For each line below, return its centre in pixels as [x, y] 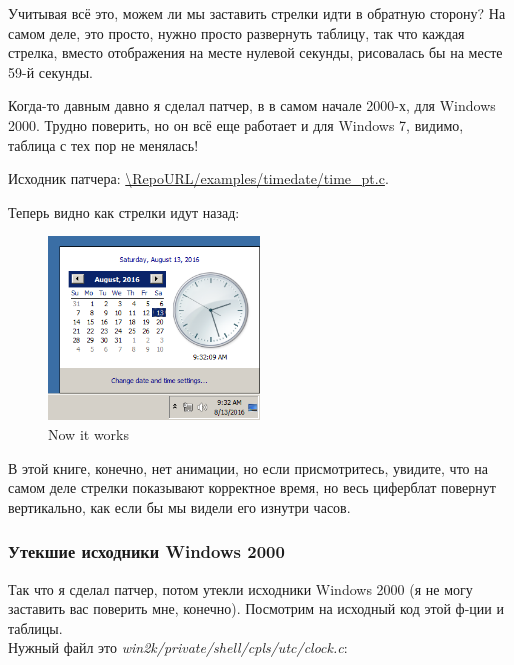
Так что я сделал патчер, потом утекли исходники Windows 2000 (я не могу [240, 588]
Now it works [88, 434]
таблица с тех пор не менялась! [103, 144]
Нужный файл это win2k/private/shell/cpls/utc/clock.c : [178, 647]
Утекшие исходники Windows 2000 [146, 551]
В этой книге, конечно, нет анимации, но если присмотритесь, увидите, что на [248, 467]
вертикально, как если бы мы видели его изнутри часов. [179, 506]
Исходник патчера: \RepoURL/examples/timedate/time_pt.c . [198, 178]
